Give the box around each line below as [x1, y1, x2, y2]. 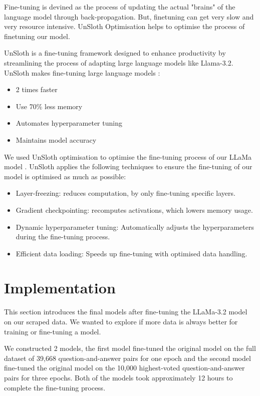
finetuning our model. [4, 31, 70, 41]
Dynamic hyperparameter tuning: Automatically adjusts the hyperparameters [16, 221, 254, 232]
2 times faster [16, 84, 58, 95]
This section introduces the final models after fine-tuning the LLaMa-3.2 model [4, 306, 247, 317]
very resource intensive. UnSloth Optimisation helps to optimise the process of [4, 21, 245, 32]
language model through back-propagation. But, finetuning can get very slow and [4, 11, 254, 22]
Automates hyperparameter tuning [16, 118, 122, 128]
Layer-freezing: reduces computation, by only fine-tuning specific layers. [16, 188, 235, 198]
